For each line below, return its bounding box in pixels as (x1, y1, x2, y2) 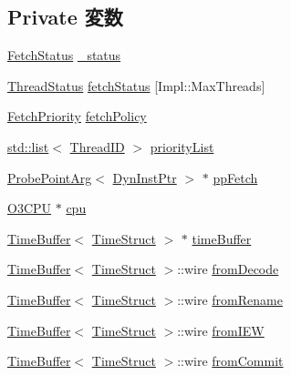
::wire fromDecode (177, 259, 279, 279)
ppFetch (213, 167, 258, 187)
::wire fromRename (177, 289, 283, 309)
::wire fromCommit (177, 351, 284, 370)
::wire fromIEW (177, 320, 265, 340)
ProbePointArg (7, 167, 92, 187)
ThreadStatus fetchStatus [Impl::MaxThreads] (7, 76, 265, 95)
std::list (7, 137, 49, 156)
